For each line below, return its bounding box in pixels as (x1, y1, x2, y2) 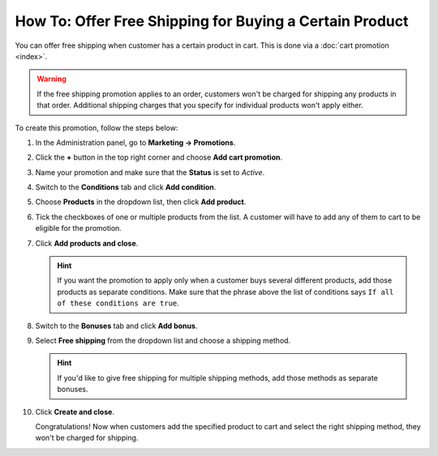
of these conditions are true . (57, 298, 180, 308)
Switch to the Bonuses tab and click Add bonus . (35, 321, 198, 330)
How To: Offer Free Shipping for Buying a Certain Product (15, 12, 409, 30)
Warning (36, 74, 67, 84)
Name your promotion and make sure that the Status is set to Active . (35, 167, 265, 177)
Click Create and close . (35, 407, 115, 416)
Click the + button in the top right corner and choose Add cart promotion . (35, 152, 283, 162)
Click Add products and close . (35, 238, 139, 248)
